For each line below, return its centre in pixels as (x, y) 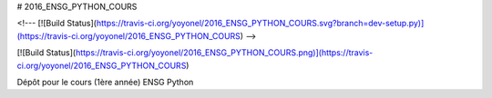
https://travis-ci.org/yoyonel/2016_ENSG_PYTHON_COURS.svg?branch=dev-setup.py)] (260, 24)
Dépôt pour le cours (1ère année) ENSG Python (105, 82)
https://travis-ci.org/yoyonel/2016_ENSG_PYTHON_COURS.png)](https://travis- (224, 53)
